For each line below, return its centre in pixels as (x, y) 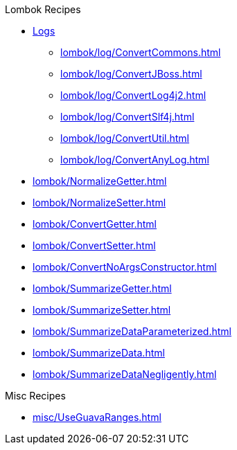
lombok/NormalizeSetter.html (99, 202)
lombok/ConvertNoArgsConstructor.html (125, 267)
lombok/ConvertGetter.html (95, 224)
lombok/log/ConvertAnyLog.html (135, 160)
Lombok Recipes (43, 9)
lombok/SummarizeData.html (99, 353)
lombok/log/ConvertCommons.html (141, 52)
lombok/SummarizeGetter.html (102, 288)
